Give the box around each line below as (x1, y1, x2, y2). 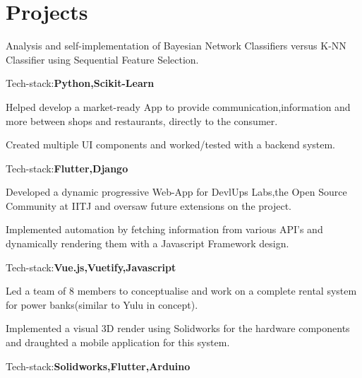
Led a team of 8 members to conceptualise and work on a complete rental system (6, 283, 357, 298)
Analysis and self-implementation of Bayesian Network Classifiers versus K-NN (6, 38, 346, 53)
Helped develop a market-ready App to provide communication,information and (6, 99, 351, 114)
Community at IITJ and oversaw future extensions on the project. (6, 198, 291, 213)
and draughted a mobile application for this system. (6, 335, 230, 350)
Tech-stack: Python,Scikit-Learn (6, 76, 155, 90)
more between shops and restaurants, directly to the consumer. (6, 113, 278, 128)
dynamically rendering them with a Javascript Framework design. (6, 236, 289, 251)
